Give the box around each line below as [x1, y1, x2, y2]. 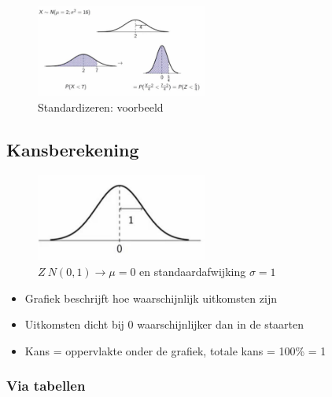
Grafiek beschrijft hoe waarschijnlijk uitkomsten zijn [24, 289, 277, 306]
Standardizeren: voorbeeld [38, 99, 164, 116]
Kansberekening [6, 138, 139, 162]
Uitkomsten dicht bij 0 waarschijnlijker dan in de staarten [24, 316, 304, 333]
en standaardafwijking [139, 263, 246, 280]
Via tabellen [6, 376, 86, 395]
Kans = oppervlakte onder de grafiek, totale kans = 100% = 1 [24, 342, 326, 358]
